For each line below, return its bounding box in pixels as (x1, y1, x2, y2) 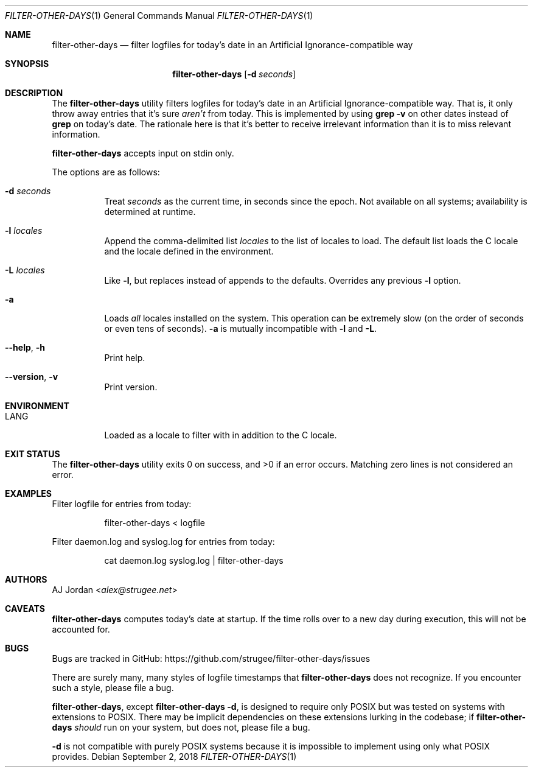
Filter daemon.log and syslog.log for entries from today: (52, 536, 275, 547)
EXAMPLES (5, 488, 52, 499)
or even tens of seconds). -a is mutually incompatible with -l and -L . (104, 323, 377, 334)
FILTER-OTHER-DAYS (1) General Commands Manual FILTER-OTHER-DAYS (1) (5, 10, 313, 21)
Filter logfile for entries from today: (52, 499, 192, 509)
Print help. (104, 353, 145, 363)
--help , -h (5, 342, 46, 353)
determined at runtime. (104, 206, 196, 217)
